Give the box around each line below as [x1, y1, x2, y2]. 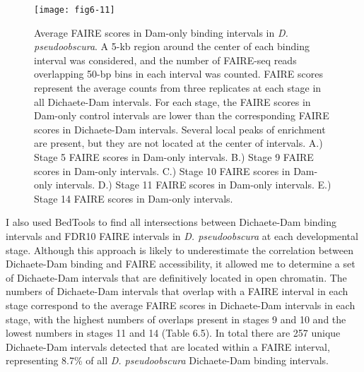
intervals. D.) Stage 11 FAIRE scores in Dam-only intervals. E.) [55, 177, 331, 192]
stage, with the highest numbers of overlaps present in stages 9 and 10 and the [6, 311, 346, 326]
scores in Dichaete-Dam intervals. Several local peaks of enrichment [34, 121, 326, 136]
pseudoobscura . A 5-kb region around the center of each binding [34, 39, 310, 54]
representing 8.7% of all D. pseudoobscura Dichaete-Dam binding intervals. [6, 353, 329, 368]
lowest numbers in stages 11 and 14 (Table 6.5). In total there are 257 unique [6, 325, 341, 340]
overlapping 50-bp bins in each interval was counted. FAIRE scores [34, 66, 323, 81]
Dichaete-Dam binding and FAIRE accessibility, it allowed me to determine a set [6, 256, 356, 271]
